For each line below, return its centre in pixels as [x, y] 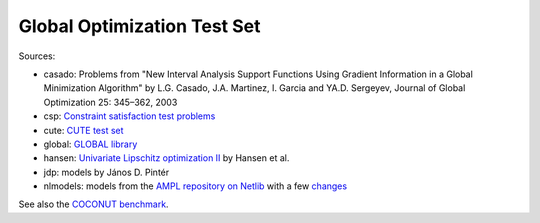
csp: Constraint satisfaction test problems [129, 116]
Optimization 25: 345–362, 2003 [110, 102]
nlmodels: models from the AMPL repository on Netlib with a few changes [195, 186]
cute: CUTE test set [83, 130]
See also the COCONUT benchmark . [93, 204]
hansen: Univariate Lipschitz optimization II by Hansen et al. [166, 158]
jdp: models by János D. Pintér [106, 172]
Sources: [37, 56]
